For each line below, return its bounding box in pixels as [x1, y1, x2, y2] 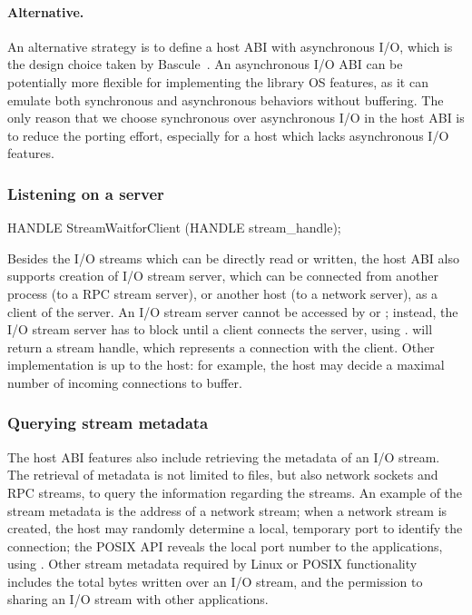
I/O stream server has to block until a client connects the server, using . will [7, 320, 433, 339]
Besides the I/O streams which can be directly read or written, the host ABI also [7, 248, 459, 267]
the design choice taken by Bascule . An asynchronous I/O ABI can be [7, 55, 403, 74]
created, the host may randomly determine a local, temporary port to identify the [7, 519, 463, 538]
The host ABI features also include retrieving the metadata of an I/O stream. [7, 447, 440, 466]
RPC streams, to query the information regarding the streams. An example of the [7, 482, 463, 501]
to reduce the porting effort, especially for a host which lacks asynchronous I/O [7, 125, 449, 144]
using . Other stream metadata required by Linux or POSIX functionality [7, 554, 418, 573]
